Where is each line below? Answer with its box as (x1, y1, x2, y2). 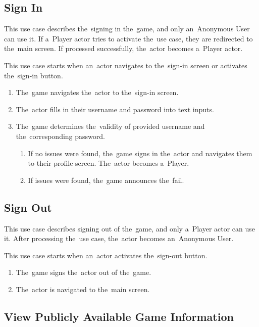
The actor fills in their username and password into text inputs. (16, 104, 214, 114)
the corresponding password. (16, 130, 105, 141)
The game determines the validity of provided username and (16, 121, 205, 131)
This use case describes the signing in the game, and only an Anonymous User (4, 23, 250, 34)
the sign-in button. (4, 70, 63, 80)
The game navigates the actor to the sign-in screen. (16, 87, 179, 98)
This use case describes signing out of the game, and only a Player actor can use (4, 223, 255, 233)
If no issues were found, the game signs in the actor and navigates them (28, 148, 252, 158)
